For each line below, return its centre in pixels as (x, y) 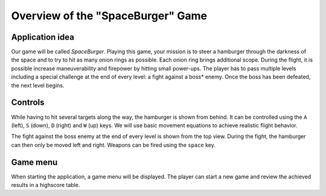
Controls (28, 103)
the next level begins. (38, 85)
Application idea (43, 37)
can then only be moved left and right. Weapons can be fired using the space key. (113, 145)
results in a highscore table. (46, 185)
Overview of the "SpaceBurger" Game (109, 16)
